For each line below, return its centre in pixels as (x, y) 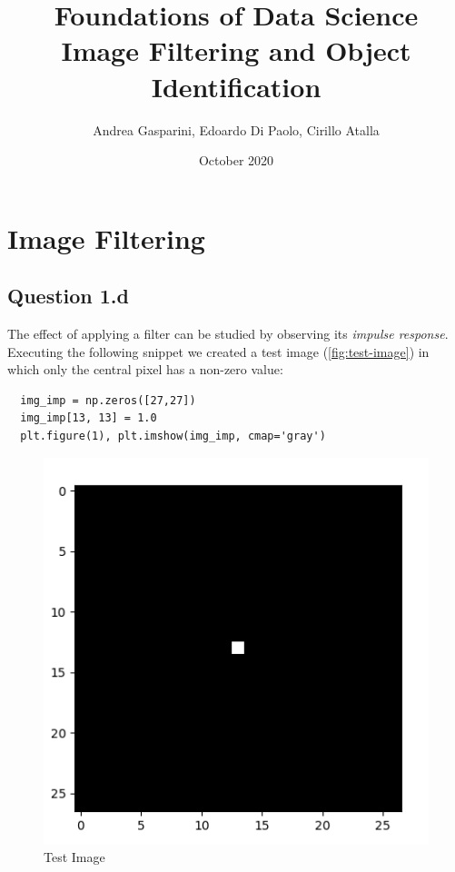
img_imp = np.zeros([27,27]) (108, 400)
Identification (236, 86)
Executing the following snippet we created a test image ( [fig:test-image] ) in (218, 351)
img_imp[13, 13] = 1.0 (89, 418)
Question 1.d (68, 296)
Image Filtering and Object (236, 50)
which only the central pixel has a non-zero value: (145, 369)
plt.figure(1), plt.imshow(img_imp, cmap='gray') (173, 436)
